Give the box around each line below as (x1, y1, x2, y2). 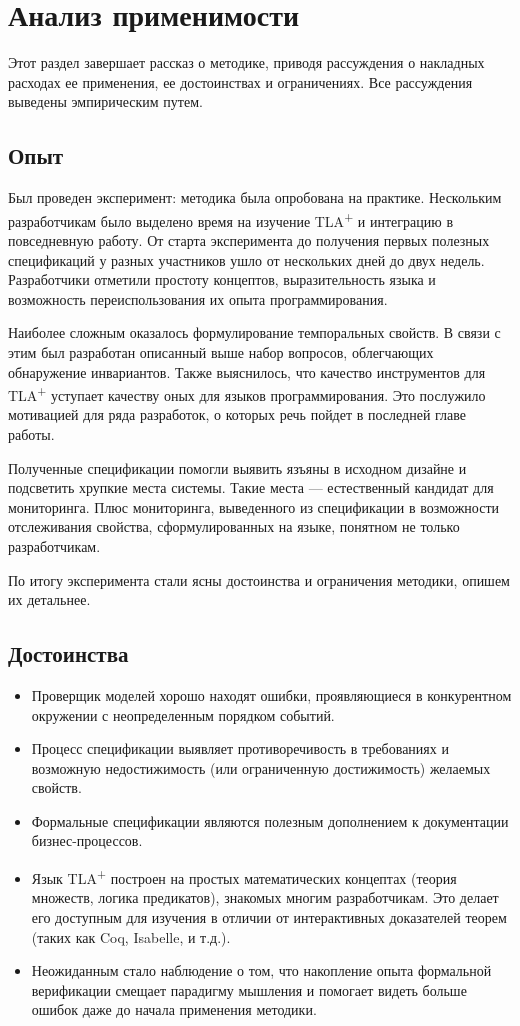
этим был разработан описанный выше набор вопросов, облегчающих (8, 341, 434, 362)
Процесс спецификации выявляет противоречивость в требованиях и (31, 738, 449, 759)
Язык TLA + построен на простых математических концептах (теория (31, 865, 457, 888)
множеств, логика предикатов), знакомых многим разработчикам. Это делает (31, 887, 499, 908)
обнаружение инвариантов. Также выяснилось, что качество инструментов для (8, 361, 486, 382)
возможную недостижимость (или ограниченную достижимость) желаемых (31, 757, 491, 778)
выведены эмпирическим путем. (8, 91, 203, 112)
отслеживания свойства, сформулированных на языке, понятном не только (8, 516, 460, 537)
